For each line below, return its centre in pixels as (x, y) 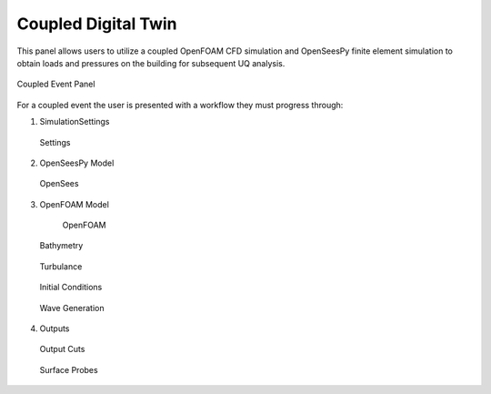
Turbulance (61, 266)
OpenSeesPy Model (77, 163)
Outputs (55, 328)
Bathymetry (61, 246)
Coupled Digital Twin (97, 24)
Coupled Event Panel (56, 84)
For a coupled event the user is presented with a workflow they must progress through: (180, 105)
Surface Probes (69, 369)
